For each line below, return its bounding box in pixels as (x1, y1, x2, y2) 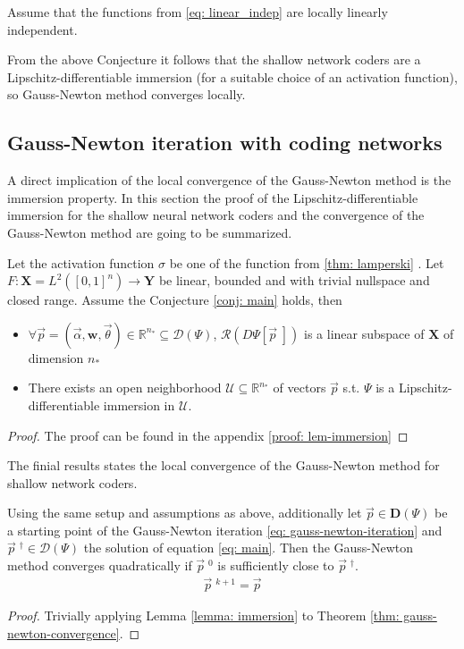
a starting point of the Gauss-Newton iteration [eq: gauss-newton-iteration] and (7, 520, 443, 539)
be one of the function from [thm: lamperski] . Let (169, 253, 444, 272)
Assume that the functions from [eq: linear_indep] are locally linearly (7, 3, 388, 21)
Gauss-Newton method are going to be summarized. (7, 223, 292, 241)
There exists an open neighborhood (28, 378, 222, 397)
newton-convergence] (7, 623, 120, 642)
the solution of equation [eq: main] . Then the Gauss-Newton (83, 538, 414, 557)
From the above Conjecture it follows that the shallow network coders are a (7, 50, 421, 69)
